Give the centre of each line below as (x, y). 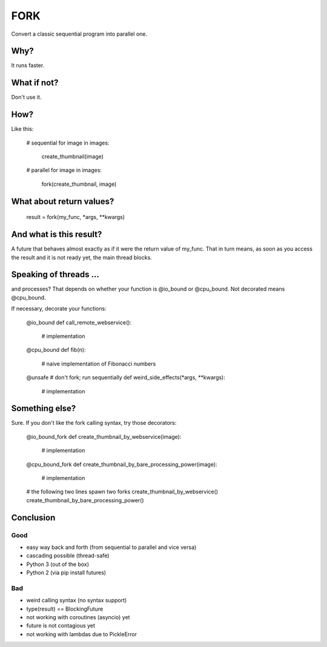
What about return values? (63, 201)
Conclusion (33, 517)
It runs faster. (28, 65)
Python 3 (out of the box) (58, 564)
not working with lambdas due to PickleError (82, 634)
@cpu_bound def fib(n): (56, 350)
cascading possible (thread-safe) (68, 556)
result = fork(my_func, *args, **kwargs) (76, 217)
